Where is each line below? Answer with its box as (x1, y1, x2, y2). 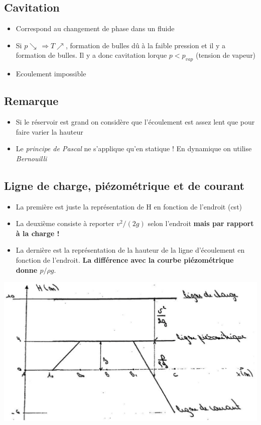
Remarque (4, 93, 59, 109)
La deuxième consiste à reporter (16, 218, 114, 229)
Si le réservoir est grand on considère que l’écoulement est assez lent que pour (16, 116, 255, 127)
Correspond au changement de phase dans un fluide (16, 23, 175, 34)
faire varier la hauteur (16, 126, 83, 137)
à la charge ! (16, 228, 60, 238)
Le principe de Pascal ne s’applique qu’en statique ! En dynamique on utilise (16, 143, 252, 154)
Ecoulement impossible (16, 68, 86, 79)
